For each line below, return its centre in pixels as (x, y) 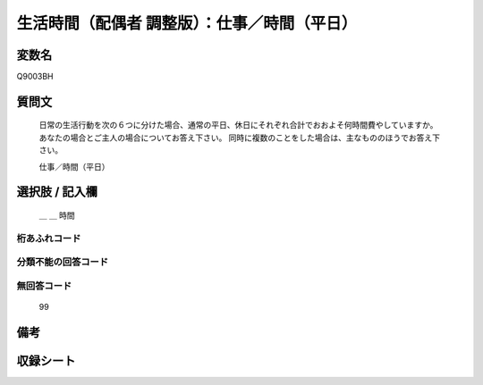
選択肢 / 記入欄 (57, 192)
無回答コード (44, 286)
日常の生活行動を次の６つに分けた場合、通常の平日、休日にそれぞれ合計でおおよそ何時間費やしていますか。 (238, 125)
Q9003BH (35, 77)
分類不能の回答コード (63, 262)
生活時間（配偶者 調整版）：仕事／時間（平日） (187, 23)
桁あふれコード (49, 239)
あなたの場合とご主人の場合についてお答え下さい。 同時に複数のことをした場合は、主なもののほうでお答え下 (240, 138)
